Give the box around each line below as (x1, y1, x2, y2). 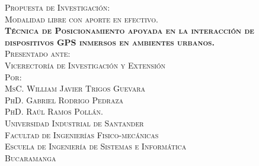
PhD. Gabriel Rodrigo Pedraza (5, 93, 123, 106)
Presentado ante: (5, 47, 71, 60)
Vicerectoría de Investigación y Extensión (5, 58, 166, 71)
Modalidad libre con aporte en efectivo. (5, 12, 158, 25)
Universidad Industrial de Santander (5, 116, 144, 129)
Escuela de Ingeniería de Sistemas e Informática (5, 140, 187, 152)
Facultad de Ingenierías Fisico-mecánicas (5, 128, 159, 141)
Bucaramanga (5, 151, 56, 164)
